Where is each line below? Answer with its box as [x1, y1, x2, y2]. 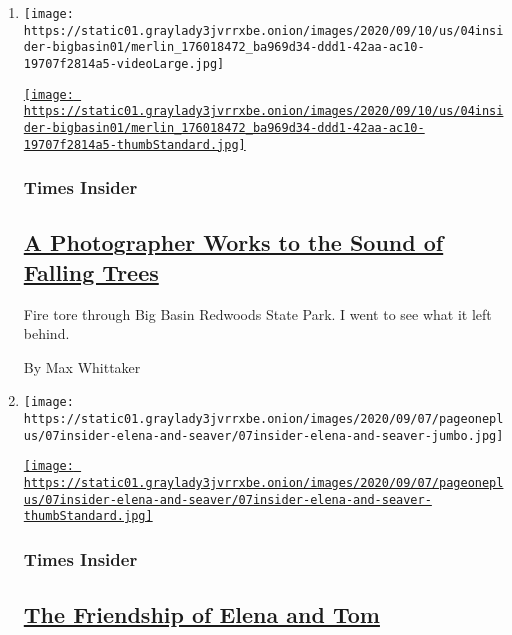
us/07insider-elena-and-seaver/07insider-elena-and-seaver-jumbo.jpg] [23, 428, 504, 443]
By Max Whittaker [23, 356, 141, 377]
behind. [23, 323, 70, 344]
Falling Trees [23, 256, 159, 287]
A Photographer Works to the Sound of [23, 227, 444, 258]
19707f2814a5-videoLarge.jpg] [23, 56, 225, 71]
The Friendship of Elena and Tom [23, 599, 380, 630]
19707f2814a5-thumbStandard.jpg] [23, 137, 246, 152]
